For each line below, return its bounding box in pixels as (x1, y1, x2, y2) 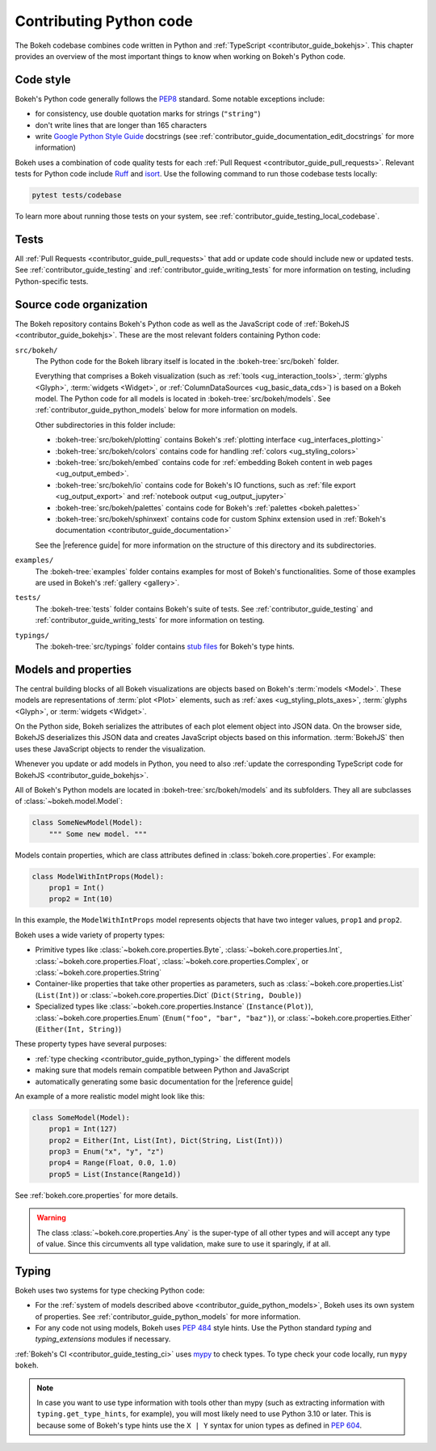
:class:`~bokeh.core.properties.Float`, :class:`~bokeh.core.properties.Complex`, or (35, 956, 309, 966)
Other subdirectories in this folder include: (35, 420, 176, 429)
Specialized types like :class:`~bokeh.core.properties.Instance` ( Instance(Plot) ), (35, 1001, 314, 1011)
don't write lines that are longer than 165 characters (35, 120, 208, 129)
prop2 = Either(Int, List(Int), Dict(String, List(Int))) (48, 1136, 283, 1144)
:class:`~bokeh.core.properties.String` (35, 967, 161, 977)
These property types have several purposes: (15, 1039, 167, 1049)
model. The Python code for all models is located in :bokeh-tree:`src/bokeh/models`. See (35, 394, 331, 404)
